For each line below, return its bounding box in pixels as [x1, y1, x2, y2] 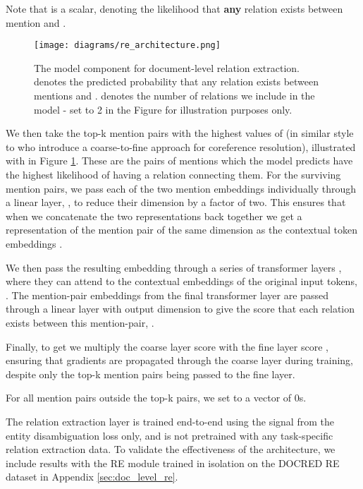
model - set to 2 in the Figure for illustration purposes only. [34, 102, 293, 116]
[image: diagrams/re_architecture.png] [34, 40, 221, 51]
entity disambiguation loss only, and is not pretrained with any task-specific [6, 428, 333, 442]
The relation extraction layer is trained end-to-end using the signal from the [6, 413, 334, 428]
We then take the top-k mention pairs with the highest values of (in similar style [6, 126, 354, 140]
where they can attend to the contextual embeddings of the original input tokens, [6, 274, 357, 289]
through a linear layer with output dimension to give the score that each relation [6, 301, 355, 316]
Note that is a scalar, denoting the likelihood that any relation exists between [6, 1, 343, 16]
